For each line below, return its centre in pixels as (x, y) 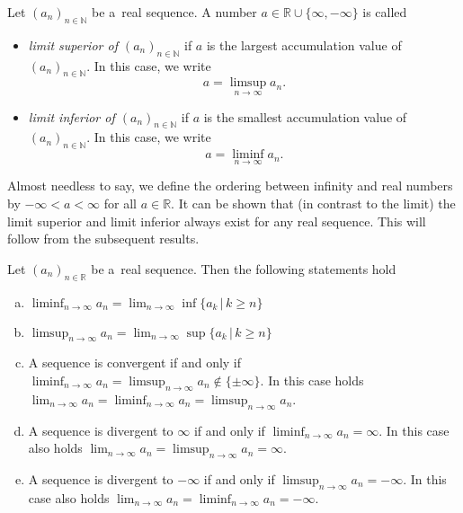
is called (385, 12)
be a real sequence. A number (174, 12)
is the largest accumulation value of (304, 44)
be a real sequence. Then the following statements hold (244, 268)
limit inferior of (71, 116)
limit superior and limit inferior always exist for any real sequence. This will (217, 221)
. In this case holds (312, 380)
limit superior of (73, 44)
